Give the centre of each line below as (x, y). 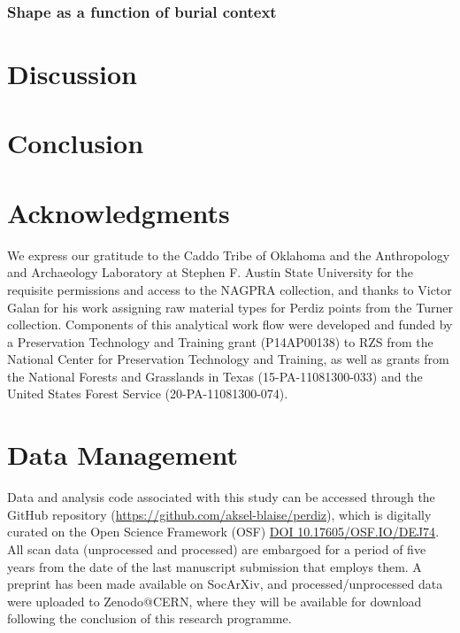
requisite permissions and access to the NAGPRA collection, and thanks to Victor (230, 289)
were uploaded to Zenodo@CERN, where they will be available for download (215, 601)
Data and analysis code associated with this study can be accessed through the (221, 497)
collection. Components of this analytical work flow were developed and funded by (230, 324)
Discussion (72, 74)
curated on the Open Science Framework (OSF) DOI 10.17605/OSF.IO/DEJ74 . (223, 532)
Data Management (123, 455)
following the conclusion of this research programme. (149, 618)
